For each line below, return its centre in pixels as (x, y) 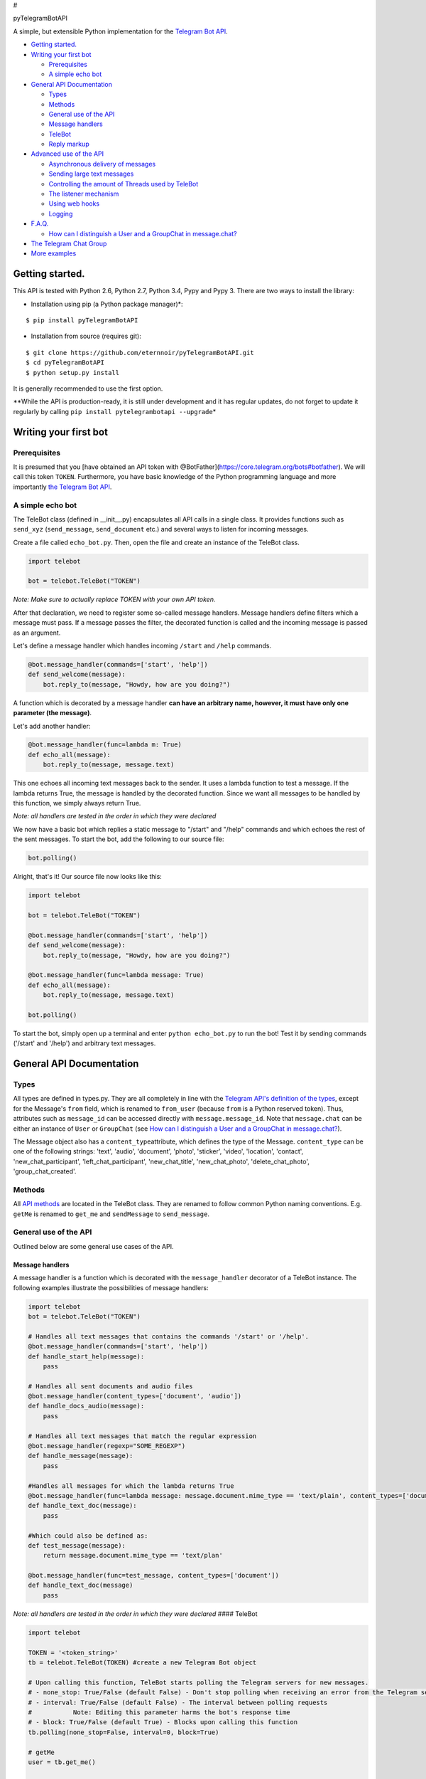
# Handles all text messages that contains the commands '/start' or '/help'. (168, 1336)
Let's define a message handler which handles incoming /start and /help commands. (142, 645)
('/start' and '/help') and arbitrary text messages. (84, 1043)
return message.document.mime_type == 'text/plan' (133, 1556)
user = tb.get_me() (62, 1762)
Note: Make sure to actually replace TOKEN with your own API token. (114, 600)
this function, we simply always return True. (77, 803)
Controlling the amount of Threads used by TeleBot (124, 184)
